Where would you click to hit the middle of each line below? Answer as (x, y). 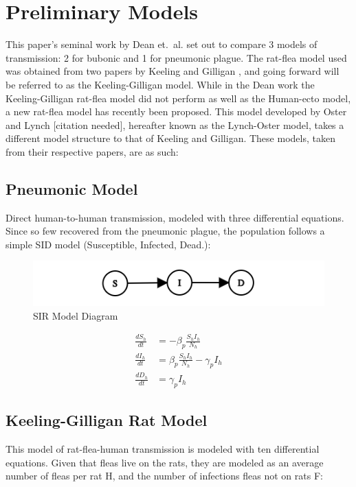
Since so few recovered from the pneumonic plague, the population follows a (165, 231)
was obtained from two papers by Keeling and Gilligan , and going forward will (173, 71)
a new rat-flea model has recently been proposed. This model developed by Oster (176, 111)
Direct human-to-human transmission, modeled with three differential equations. (175, 217)
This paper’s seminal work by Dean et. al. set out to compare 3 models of (162, 44)
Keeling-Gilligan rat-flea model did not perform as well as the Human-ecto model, (178, 98)
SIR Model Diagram (76, 315)
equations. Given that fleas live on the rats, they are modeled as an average (165, 462)
